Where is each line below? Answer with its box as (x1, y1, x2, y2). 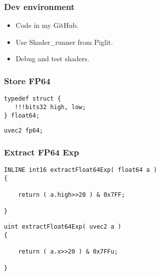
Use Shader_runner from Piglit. (15, 36, 113, 47)
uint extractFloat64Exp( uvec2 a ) (4, 223, 122, 230)
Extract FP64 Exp (4, 145, 79, 158)
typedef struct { (4, 95, 61, 103)
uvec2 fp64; (4, 127, 43, 135)
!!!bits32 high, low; (14, 103, 86, 111)
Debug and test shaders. (15, 53, 89, 64)
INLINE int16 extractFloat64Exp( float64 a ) (4, 166, 157, 174)
